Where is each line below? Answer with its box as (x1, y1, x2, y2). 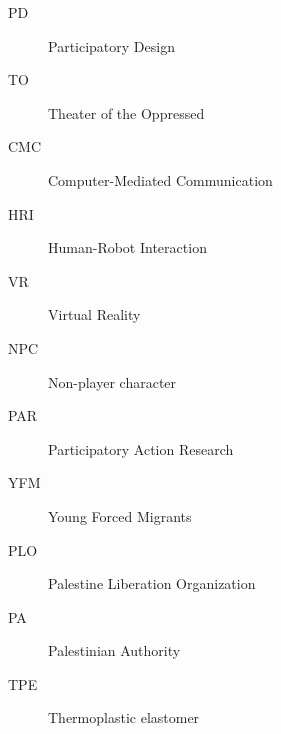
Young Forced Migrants (48, 505, 192, 526)
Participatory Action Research (48, 438, 234, 459)
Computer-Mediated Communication (48, 169, 273, 190)
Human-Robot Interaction (48, 237, 207, 258)
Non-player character (48, 371, 177, 392)
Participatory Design (48, 35, 175, 56)
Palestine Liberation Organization (48, 573, 256, 594)
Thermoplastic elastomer (48, 707, 200, 728)
